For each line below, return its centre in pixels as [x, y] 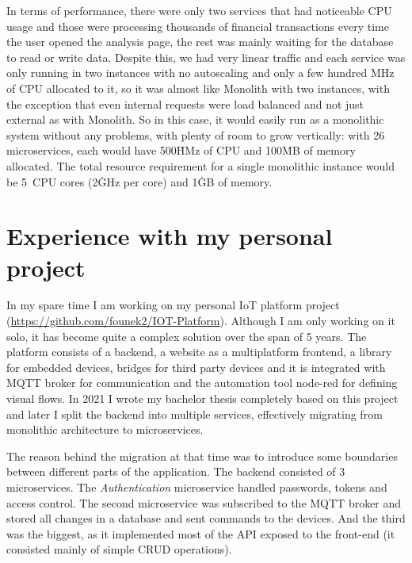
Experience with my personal [170, 236]
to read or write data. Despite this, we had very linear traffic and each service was [206, 57]
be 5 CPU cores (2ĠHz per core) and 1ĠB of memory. [139, 181]
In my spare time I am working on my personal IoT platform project [173, 305]
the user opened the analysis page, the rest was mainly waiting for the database [200, 42]
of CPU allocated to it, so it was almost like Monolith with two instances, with [198, 88]
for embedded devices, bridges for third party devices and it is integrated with [196, 367]
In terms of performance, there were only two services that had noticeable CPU [199, 10]
